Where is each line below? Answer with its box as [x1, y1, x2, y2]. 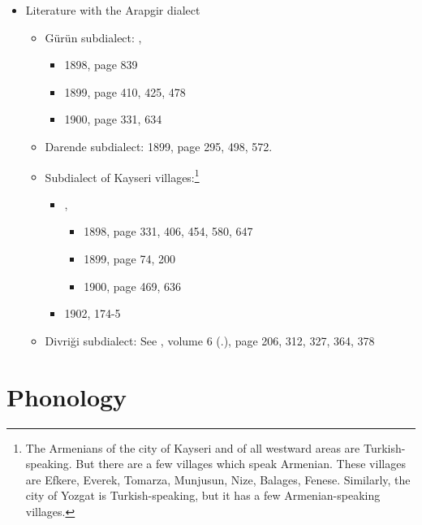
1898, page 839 [64, 56, 138, 73]
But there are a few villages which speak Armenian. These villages [75, 455, 406, 472]
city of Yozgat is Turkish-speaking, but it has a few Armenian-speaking [25, 487, 381, 504]
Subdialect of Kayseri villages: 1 [45, 166, 200, 185]
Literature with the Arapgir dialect [25, 2, 200, 18]
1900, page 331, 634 [64, 111, 162, 128]
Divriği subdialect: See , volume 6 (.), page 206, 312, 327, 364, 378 [45, 332, 375, 349]
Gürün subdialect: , [45, 28, 142, 46]
